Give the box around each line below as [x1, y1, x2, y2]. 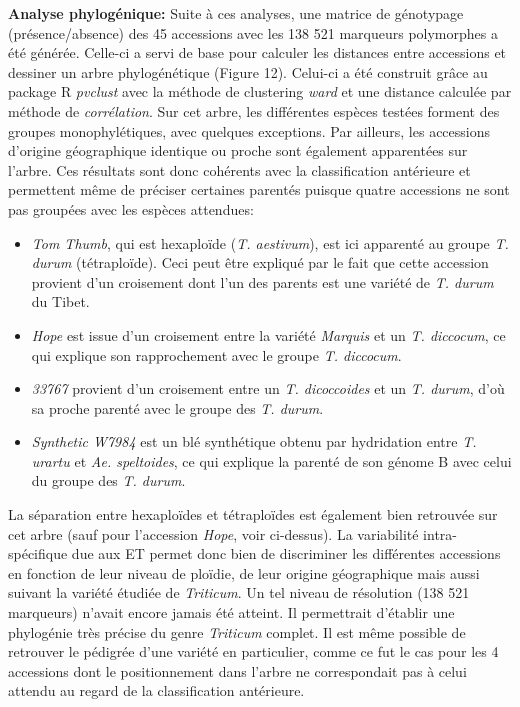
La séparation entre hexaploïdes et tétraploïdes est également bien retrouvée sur [8, 504, 498, 525]
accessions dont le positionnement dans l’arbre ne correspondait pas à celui [8, 660, 467, 681]
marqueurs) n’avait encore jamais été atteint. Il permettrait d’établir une [8, 602, 455, 623]
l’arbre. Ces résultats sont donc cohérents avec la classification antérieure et [8, 159, 471, 180]
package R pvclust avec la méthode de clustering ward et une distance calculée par [8, 81, 512, 102]
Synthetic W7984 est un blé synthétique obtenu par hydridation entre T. [31, 431, 477, 452]
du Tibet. [31, 291, 90, 312]
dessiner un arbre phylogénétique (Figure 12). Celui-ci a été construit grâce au [8, 61, 488, 82]
